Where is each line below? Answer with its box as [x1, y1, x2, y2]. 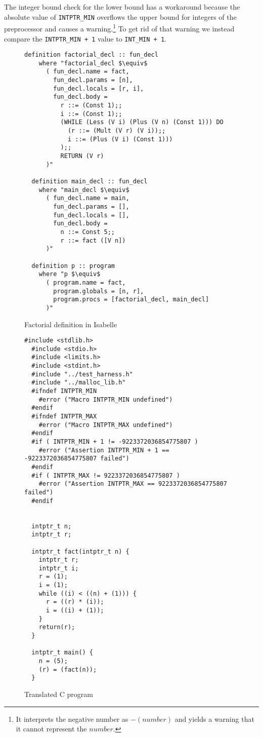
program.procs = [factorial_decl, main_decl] [53, 296, 209, 303]
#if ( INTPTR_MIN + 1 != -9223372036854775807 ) [31, 438, 198, 445]
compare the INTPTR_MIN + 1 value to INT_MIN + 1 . [4, 33, 166, 44]
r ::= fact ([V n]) [60, 237, 126, 244]
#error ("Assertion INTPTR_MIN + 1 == [38, 446, 169, 454]
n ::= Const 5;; [60, 228, 115, 236]
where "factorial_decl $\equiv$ [38, 59, 148, 67]
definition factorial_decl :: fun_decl [24, 51, 158, 59]
